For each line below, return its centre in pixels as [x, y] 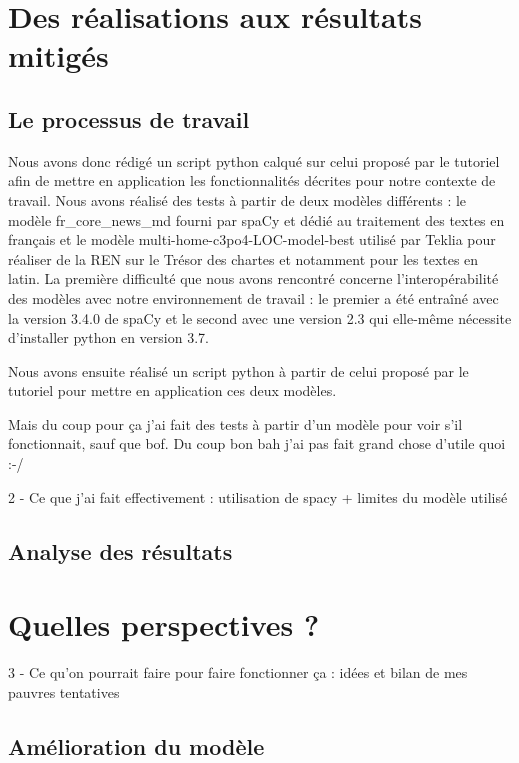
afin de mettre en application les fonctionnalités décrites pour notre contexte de [252, 180]
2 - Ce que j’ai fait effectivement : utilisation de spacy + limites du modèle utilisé [258, 496]
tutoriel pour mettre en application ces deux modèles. [172, 390]
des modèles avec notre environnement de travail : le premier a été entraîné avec [253, 297]
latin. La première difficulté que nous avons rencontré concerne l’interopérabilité [253, 278]
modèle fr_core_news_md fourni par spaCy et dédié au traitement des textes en [256, 219]
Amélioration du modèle [136, 745]
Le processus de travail [129, 118]
